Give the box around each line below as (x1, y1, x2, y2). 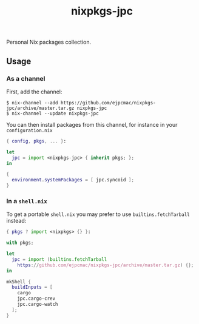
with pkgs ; (6, 240, 34, 246)
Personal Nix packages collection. (6, 38, 92, 46)
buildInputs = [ (12, 284, 53, 291)
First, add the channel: (6, 88, 62, 95)
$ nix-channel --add (6, 100, 59, 106)
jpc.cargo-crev (17, 295, 56, 302)
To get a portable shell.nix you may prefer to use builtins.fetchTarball (6, 211, 190, 218)
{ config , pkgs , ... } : (6, 138, 67, 144)
